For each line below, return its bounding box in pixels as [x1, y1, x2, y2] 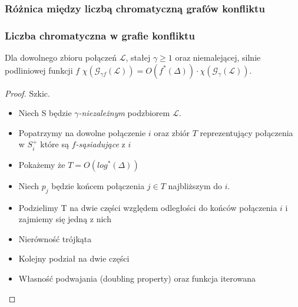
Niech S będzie [18, 107, 72, 119]
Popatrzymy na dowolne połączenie [18, 126, 146, 138]
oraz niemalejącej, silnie [175, 51, 261, 64]
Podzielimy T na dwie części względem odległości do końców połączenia [18, 201, 277, 213]
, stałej [125, 51, 151, 64]
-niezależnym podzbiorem [78, 107, 170, 119]
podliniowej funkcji [5, 64, 73, 76]
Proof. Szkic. [5, 87, 50, 99]
